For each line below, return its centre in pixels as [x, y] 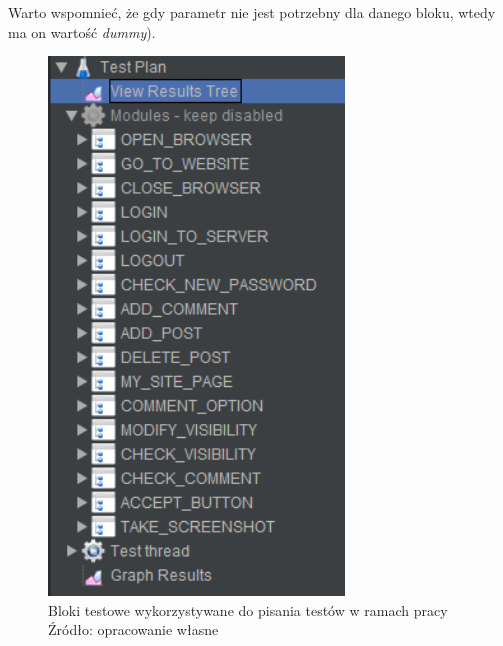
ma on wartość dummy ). [82, 31]
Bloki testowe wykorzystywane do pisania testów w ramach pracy [248, 609]
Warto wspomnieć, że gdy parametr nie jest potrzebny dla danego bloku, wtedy [252, 12]
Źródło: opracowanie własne [133, 629]
